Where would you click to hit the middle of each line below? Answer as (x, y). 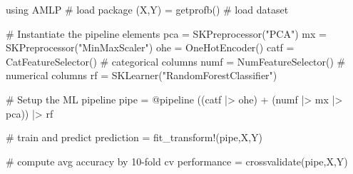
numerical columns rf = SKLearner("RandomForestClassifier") (142, 75)
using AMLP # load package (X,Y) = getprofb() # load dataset (147, 9)
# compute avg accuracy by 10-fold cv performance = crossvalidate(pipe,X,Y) (177, 161)
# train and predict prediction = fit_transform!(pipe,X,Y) (134, 137)
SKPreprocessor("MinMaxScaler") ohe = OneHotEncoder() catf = (150, 47)
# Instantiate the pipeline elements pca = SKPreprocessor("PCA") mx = (166, 33)
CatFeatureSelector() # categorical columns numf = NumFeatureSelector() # (176, 61)
